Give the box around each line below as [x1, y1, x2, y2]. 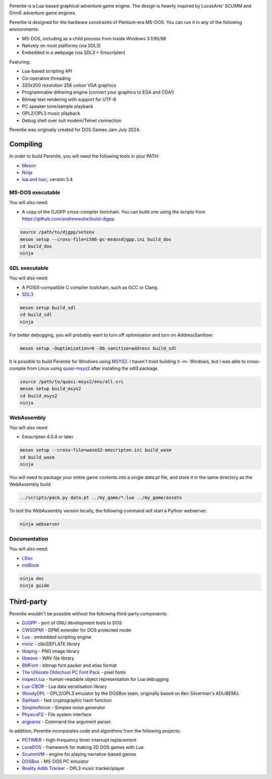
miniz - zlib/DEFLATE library [22, 641, 80, 647]
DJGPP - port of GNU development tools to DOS [22, 620, 122, 626]
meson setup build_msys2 [20, 386, 82, 392]
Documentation [9, 535, 48, 542]
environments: [9, 26, 39, 32]
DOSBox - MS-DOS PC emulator [22, 758, 89, 764]
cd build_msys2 [20, 393, 57, 399]
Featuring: [9, 58, 31, 65]
